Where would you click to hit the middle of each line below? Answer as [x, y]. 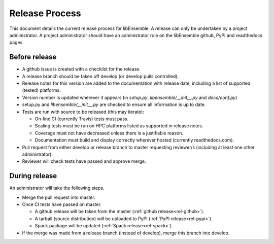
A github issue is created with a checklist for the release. [81, 69]
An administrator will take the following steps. [57, 188]
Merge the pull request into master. [59, 197]
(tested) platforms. [41, 90]
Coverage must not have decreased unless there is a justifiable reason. [109, 133]
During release [33, 176]
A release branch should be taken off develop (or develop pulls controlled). [100, 76]
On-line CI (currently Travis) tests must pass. [82, 119]
